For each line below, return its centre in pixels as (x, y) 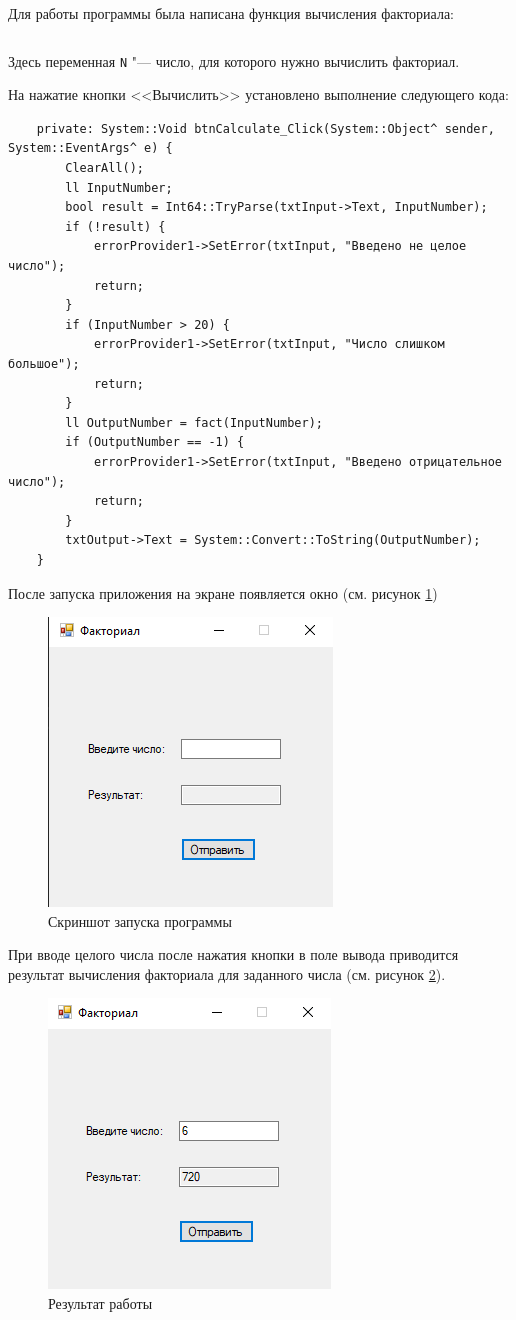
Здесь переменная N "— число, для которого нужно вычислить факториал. (234, 60)
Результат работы (100, 1303)
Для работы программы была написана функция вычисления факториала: (231, 13)
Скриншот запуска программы (140, 920)
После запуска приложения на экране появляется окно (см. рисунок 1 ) (223, 592)
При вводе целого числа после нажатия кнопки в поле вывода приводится (233, 954)
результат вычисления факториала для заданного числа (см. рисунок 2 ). (227, 973)
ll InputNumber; (119, 187)
